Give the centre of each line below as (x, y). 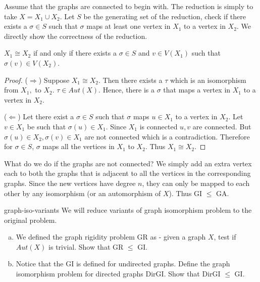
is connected (159, 126)
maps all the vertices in (79, 146)
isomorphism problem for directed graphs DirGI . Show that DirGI (118, 274)
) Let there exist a (46, 116)
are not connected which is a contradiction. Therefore (167, 136)
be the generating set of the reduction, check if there (165, 16)
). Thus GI (186, 193)
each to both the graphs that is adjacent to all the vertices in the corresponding (127, 173)
